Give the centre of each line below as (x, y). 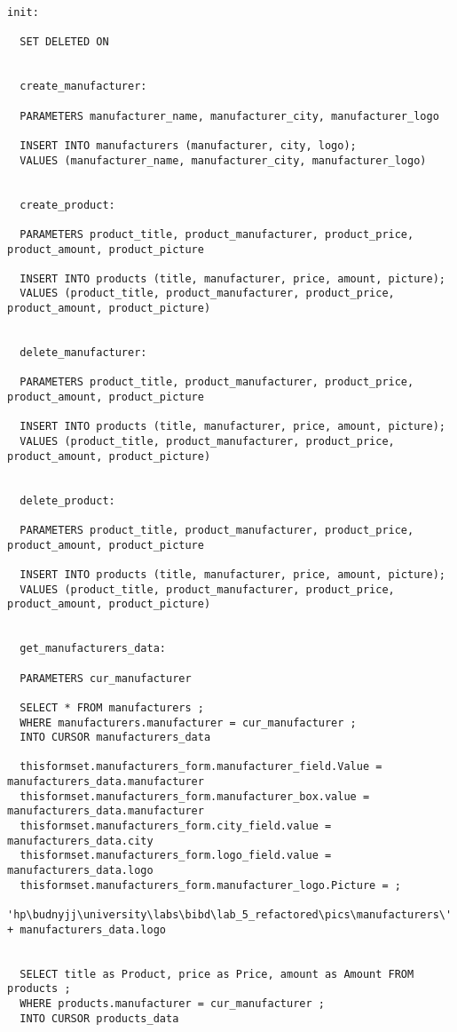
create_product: (67, 205)
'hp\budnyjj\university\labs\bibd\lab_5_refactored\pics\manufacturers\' (230, 915)
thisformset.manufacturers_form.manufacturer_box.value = (195, 796)
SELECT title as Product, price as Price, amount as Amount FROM (217, 974)
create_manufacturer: (83, 87)
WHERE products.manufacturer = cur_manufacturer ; (172, 1003)
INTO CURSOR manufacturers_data (115, 738)
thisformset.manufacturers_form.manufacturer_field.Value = (201, 767)
